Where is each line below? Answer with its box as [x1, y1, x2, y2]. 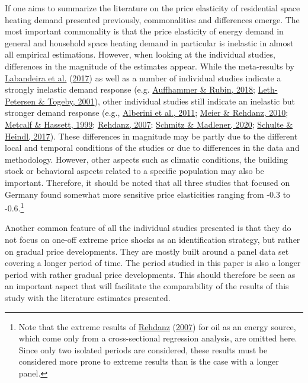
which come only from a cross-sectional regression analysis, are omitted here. [18, 332, 297, 344]
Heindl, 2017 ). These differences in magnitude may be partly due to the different [5, 129, 298, 142]
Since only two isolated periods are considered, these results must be [18, 343, 268, 356]
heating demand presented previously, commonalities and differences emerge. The [5, 13, 300, 26]
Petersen [5, 94, 36, 107]
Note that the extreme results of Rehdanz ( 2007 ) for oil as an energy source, [18, 320, 296, 333]
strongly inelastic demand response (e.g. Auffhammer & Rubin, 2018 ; [5, 83, 255, 96]
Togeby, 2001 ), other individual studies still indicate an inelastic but [47, 94, 295, 107]
